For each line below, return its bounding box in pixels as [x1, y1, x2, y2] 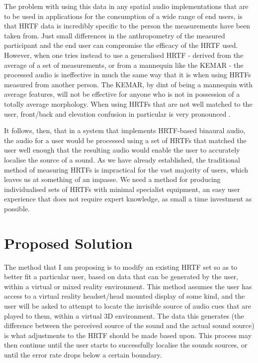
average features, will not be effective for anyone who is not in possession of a [4, 89, 240, 99]
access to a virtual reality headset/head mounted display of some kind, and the [4, 291, 245, 301]
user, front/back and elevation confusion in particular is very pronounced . [4, 108, 231, 119]
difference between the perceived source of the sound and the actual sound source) [4, 320, 255, 331]
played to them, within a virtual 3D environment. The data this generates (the [4, 310, 244, 321]
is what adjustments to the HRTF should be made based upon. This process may [4, 330, 252, 340]
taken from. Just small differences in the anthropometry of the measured [4, 30, 225, 40]
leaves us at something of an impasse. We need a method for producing [4, 174, 221, 184]
